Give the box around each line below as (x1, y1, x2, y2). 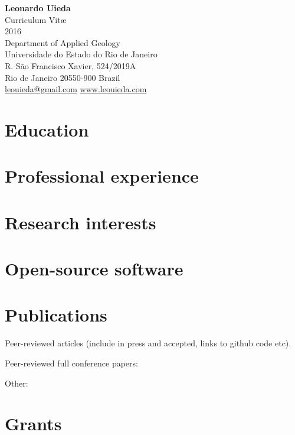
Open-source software (5, 257, 183, 281)
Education (5, 117, 89, 141)
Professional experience (5, 164, 199, 188)
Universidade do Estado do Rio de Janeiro (5, 48, 158, 60)
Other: (5, 376, 28, 389)
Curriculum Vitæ (5, 13, 67, 25)
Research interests (5, 210, 156, 234)
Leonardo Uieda (5, 2, 71, 14)
